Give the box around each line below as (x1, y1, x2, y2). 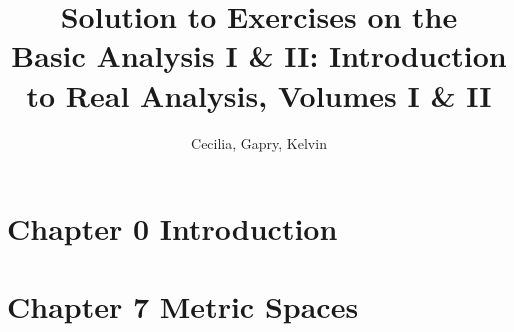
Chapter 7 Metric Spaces (7, 286, 359, 327)
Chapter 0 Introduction (7, 208, 338, 249)
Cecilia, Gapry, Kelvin (191, 132, 327, 153)
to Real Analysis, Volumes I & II (26, 74, 492, 115)
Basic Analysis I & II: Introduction (11, 35, 507, 76)
